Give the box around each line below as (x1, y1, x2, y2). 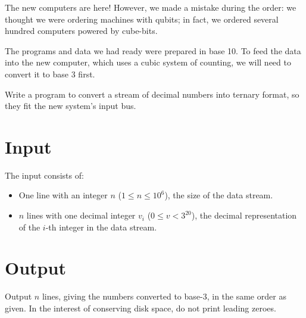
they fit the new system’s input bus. (5, 99, 136, 112)
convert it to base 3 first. (5, 67, 95, 80)
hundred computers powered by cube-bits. (5, 24, 158, 37)
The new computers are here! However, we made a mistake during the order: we (5, 1, 296, 13)
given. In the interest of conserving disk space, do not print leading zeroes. (5, 301, 276, 314)
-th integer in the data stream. (45, 220, 157, 233)
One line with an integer (18, 189, 108, 201)
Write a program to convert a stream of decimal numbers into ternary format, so (5, 88, 299, 100)
